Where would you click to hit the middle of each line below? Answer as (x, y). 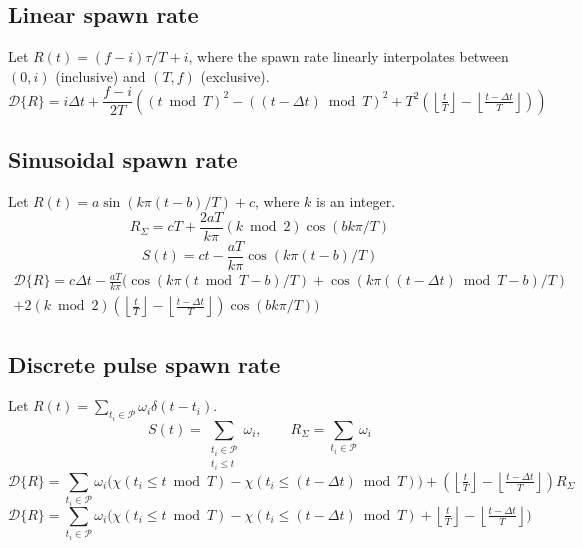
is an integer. (356, 201)
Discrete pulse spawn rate (144, 363)
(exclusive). (235, 75)
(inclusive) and (100, 75)
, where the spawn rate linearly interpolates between (348, 56)
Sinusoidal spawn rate (123, 159)
